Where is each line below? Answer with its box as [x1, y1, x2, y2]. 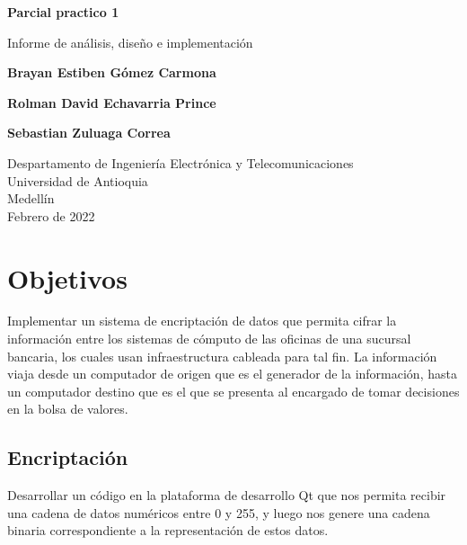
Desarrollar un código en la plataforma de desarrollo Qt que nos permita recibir [7, 486, 446, 505]
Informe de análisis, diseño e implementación [7, 32, 253, 51]
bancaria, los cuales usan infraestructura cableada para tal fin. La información [7, 346, 437, 365]
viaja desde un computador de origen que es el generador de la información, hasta [7, 364, 457, 383]
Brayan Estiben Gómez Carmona [7, 63, 216, 82]
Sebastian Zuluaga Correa [7, 123, 171, 142]
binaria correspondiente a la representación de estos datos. [7, 521, 329, 540]
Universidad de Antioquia [7, 171, 148, 190]
